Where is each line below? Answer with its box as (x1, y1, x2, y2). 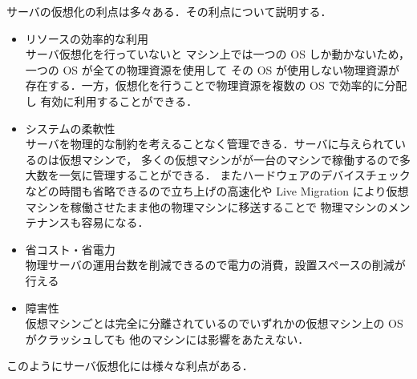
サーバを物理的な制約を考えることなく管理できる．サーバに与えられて (25, 135, 395, 152)
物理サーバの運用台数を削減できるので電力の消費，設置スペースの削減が (25, 256, 406, 273)
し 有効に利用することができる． (25, 92, 198, 109)
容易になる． (81, 214, 149, 231)
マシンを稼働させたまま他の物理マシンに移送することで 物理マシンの (25, 198, 388, 215)
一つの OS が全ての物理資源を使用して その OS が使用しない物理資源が (25, 61, 400, 78)
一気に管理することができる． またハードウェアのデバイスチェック (59, 167, 411, 183)
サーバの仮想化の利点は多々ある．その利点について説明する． (6, 3, 332, 19)
